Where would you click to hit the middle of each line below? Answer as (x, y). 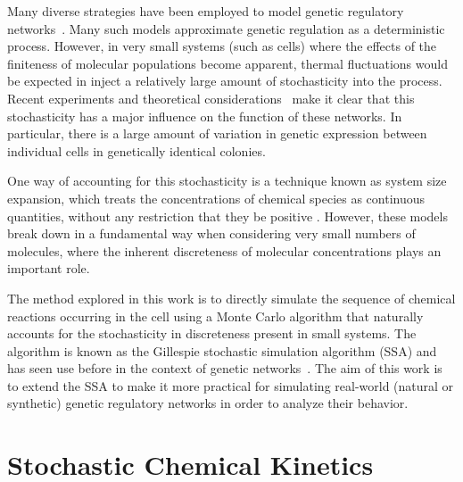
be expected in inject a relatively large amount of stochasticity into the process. (225, 81)
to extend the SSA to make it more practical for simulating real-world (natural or (231, 385)
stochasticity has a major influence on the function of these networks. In (205, 116)
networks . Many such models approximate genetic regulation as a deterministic (226, 28)
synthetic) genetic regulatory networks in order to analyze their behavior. (208, 403)
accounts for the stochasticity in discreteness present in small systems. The (212, 333)
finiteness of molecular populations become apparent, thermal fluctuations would (227, 63)
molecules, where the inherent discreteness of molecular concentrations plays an (224, 250)
